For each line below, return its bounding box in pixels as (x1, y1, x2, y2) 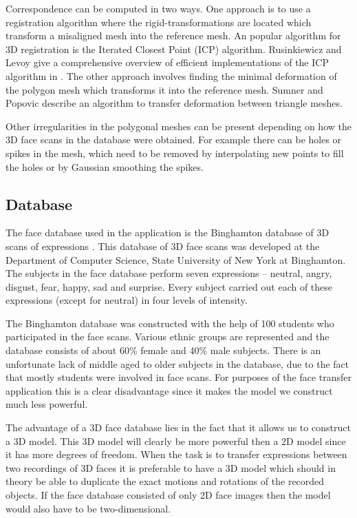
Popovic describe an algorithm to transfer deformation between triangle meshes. (6, 96, 343, 110)
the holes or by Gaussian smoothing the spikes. (6, 159, 204, 174)
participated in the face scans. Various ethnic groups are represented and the (6, 329, 329, 344)
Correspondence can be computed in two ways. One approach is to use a (6, 1, 311, 15)
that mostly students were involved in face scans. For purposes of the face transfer (6, 370, 352, 384)
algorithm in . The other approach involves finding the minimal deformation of (6, 68, 337, 83)
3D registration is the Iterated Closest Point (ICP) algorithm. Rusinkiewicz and (6, 41, 342, 56)
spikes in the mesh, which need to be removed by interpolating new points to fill (6, 145, 344, 160)
